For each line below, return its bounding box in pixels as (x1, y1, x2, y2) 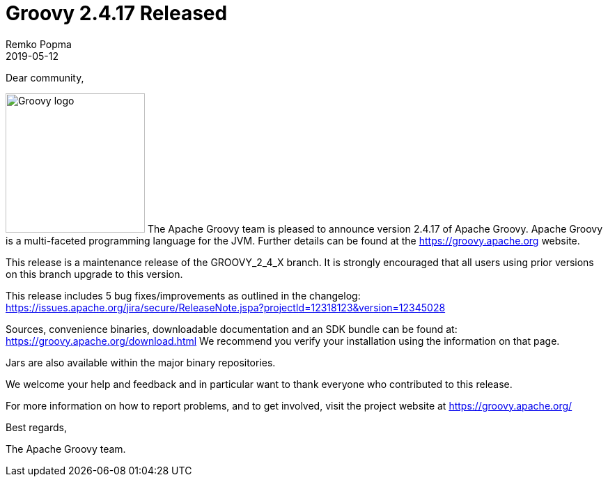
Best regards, (6, 421, 67, 433)
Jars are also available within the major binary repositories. (6, 356, 276, 368)
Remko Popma (6, 38, 72, 50)
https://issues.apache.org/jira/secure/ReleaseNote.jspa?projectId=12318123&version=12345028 (6, 301, 446, 313)
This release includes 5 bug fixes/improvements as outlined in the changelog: (6, 289, 361, 302)
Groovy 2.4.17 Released (6, 1, 228, 25)
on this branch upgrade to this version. (6, 267, 183, 280)
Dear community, (6, 71, 84, 84)
